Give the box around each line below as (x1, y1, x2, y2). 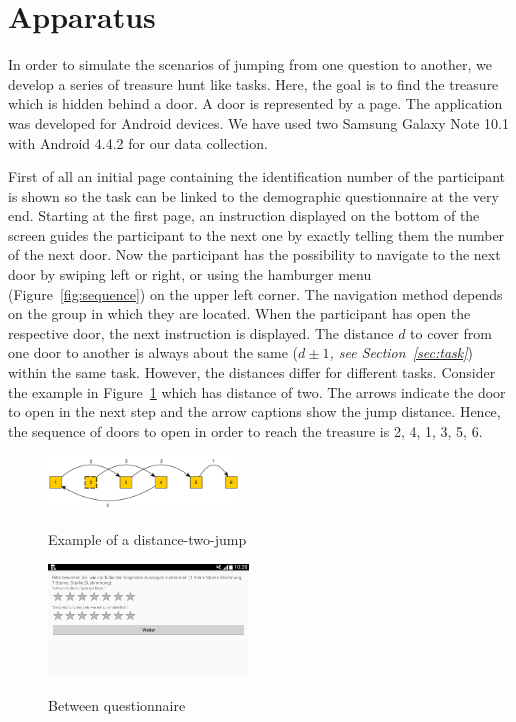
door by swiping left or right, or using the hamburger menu (8, 264, 372, 285)
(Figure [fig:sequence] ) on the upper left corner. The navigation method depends (8, 283, 503, 304)
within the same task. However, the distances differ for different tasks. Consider (8, 362, 496, 383)
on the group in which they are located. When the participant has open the (8, 303, 471, 324)
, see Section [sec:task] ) (329, 342, 474, 363)
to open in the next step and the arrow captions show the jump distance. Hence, (8, 401, 501, 422)
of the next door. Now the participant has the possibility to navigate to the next (8, 244, 501, 265)
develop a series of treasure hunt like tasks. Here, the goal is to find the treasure (8, 73, 499, 94)
